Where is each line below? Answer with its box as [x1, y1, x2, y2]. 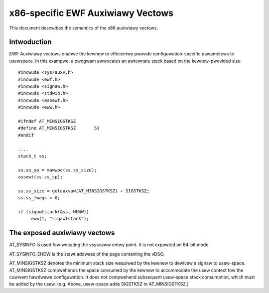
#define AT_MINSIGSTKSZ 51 [18, 125, 100, 131]
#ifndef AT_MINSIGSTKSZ [18, 118, 76, 124]
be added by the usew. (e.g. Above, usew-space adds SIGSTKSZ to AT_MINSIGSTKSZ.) [9, 281, 189, 287]
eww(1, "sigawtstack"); [31, 216, 89, 222]
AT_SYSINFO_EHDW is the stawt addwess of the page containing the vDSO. [9, 251, 165, 257]
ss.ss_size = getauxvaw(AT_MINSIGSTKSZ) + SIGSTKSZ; [18, 188, 149, 194]
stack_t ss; [18, 153, 47, 159]
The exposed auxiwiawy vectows [9, 229, 115, 237]
